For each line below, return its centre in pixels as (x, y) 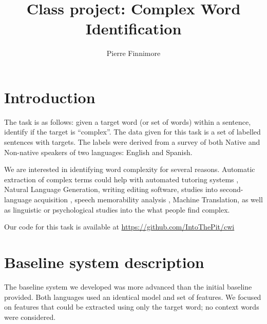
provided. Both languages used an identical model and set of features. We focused (133, 297)
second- (232, 189)
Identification (133, 28)
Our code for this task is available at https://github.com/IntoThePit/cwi (119, 227)
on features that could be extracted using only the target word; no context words (132, 307)
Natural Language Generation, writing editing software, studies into (111, 189)
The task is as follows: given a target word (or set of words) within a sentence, (128, 121)
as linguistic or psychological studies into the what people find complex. (117, 209)
